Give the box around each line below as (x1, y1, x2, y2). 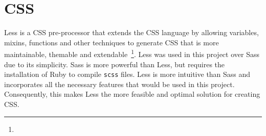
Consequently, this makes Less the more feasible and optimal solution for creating (4, 89, 260, 99)
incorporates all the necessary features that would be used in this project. (4, 78, 235, 89)
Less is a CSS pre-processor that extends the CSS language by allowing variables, (4, 27, 259, 38)
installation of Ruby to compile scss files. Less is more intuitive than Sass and (4, 69, 251, 79)
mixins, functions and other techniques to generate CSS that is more (4, 37, 219, 47)
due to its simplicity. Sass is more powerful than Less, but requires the (4, 59, 225, 69)
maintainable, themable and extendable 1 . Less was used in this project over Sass (4, 47, 259, 59)
